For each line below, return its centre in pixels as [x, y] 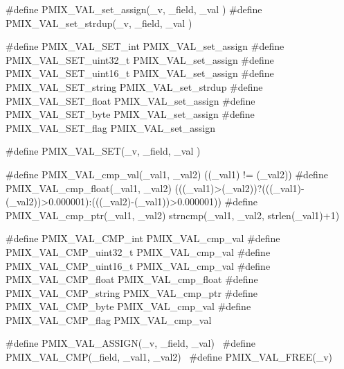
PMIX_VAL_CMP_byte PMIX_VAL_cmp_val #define [128, 306]
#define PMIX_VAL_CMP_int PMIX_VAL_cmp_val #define [143, 238]
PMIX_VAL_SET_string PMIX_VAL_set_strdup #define [134, 86]
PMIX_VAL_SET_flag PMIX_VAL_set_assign [111, 127]
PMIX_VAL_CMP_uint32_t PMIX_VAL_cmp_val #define [138, 251]
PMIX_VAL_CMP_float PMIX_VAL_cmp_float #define [132, 279]
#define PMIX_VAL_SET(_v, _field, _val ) [103, 151]
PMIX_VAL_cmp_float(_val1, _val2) [89, 188]
